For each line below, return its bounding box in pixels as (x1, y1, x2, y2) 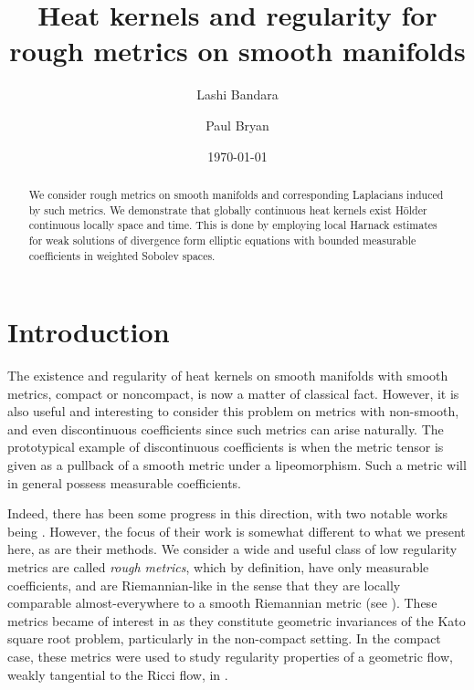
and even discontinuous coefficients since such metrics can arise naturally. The (7, 419, 444, 438)
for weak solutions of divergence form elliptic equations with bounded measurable (28, 232, 416, 247)
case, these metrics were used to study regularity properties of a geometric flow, (7, 647, 453, 666)
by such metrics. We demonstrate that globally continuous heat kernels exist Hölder (28, 202, 427, 217)
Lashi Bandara (196, 85, 279, 104)
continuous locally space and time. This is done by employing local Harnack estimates (28, 217, 437, 233)
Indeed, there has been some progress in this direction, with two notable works (7, 504, 448, 523)
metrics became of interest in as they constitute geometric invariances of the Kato (7, 611, 466, 630)
